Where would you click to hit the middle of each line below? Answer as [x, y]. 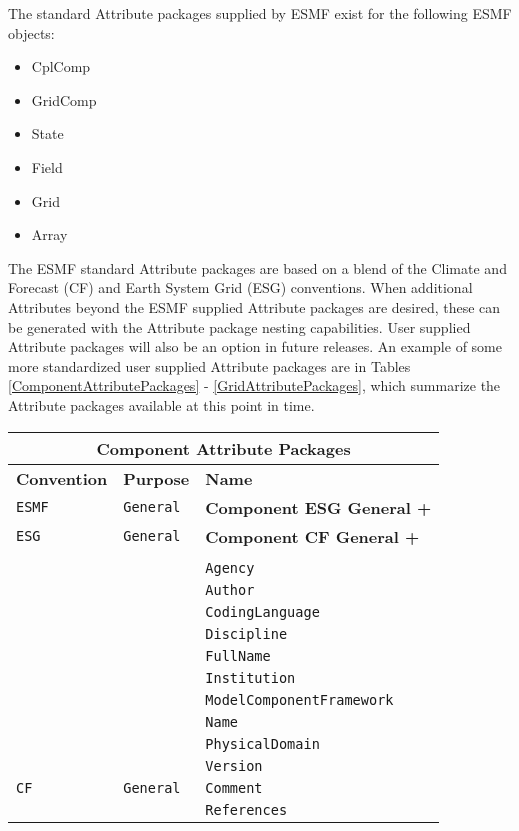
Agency [230, 567]
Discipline [246, 633]
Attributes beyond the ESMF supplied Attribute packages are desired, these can [254, 306]
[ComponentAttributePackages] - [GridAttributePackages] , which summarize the [254, 385]
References [246, 809]
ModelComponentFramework [299, 699]
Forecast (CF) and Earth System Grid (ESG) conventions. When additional [240, 287]
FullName [238, 655]
